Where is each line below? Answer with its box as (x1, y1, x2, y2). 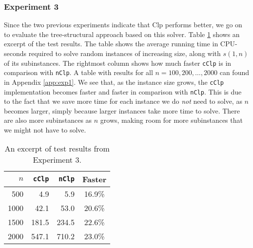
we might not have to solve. (4, 125, 86, 134)
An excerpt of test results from (4, 142, 110, 154)
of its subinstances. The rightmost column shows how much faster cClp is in (4, 57, 232, 68)
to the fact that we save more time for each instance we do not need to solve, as (4, 96, 242, 106)
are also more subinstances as (4, 115, 92, 125)
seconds (4, 48, 27, 58)
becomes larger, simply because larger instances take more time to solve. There (4, 105, 240, 115)
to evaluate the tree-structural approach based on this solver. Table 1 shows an (4, 29, 240, 39)
